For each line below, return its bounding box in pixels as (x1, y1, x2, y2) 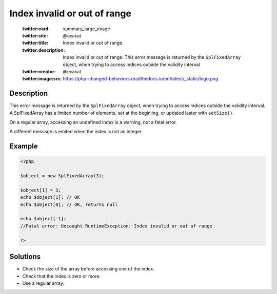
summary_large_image (63, 26, 110, 32)
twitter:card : (22, 26, 50, 32)
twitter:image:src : (22, 76, 62, 82)
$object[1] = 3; (20, 187, 62, 193)
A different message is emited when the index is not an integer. (9, 129, 143, 135)
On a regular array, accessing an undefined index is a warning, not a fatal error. (9, 119, 177, 125)
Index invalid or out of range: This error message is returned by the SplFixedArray (63, 54, 241, 60)
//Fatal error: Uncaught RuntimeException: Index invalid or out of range (20, 223, 213, 229)
